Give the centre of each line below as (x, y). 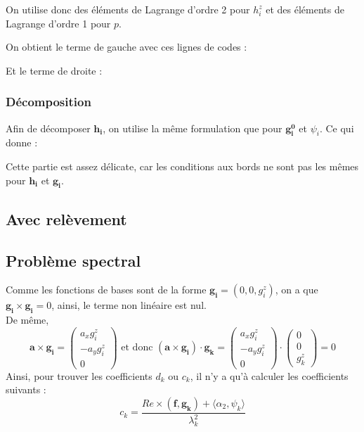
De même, (27, 320)
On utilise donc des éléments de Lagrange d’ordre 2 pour (128, 9)
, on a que (297, 290)
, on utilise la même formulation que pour (193, 128)
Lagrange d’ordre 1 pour (58, 23)
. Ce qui (337, 128)
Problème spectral (73, 260)
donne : (22, 142)
